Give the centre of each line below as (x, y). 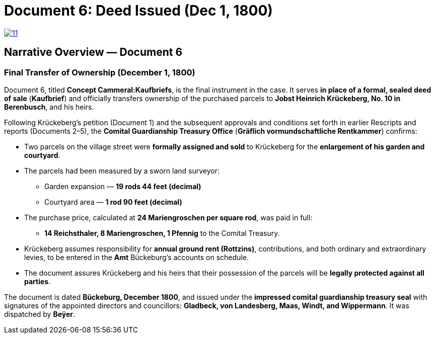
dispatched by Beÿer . (40, 314)
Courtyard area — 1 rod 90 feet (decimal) (113, 202)
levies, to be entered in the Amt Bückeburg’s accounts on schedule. (136, 257)
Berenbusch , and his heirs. (49, 107)
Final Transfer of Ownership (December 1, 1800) (100, 72)
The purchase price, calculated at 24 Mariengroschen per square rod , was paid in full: (168, 217)
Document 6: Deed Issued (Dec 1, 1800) (138, 11)
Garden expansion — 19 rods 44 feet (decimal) (123, 186)
